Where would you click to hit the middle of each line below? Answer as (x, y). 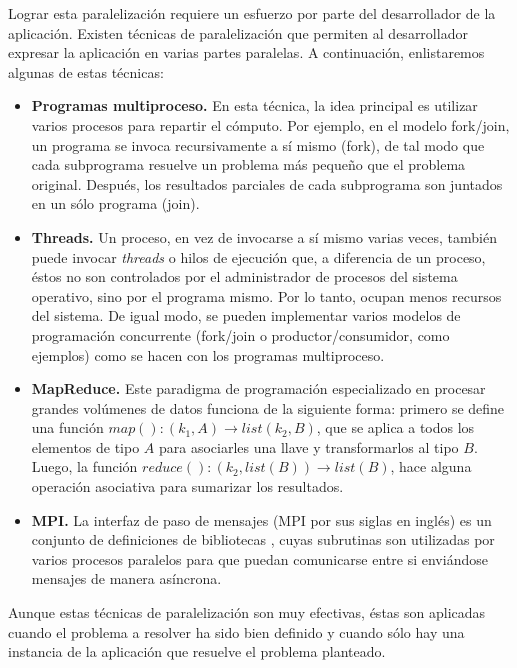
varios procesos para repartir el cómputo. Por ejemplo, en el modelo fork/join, (270, 124)
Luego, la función (84, 466)
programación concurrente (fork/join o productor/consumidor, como (240, 334)
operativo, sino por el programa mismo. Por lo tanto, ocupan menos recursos (266, 295)
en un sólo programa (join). (115, 203)
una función (67, 427)
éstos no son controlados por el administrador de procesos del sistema (244, 276)
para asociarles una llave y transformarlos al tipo (309, 446)
